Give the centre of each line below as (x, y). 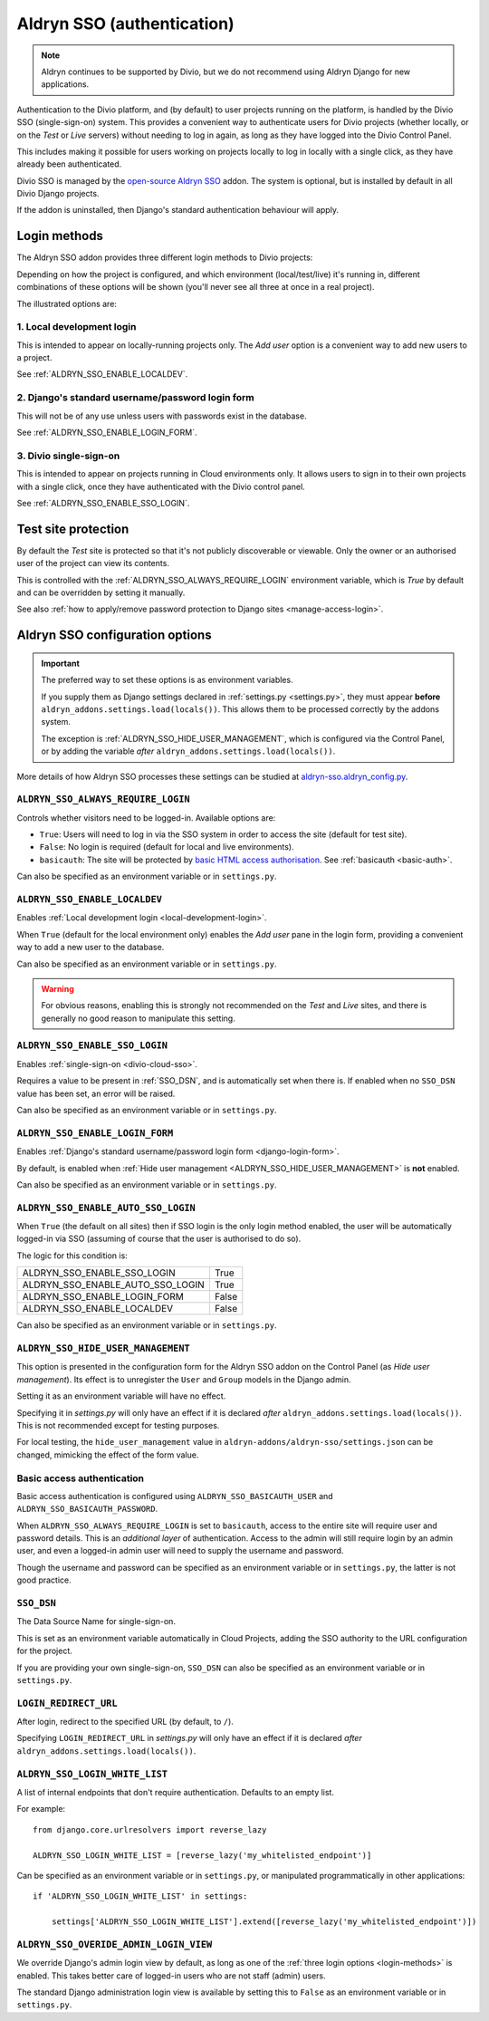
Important (61, 663)
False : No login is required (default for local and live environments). (167, 847)
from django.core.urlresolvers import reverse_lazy (150, 1829)
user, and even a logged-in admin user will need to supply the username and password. (180, 1551)
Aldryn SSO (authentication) (125, 24)
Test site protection (73, 529)
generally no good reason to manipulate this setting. (138, 1018)
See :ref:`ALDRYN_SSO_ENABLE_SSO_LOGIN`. (103, 503)
